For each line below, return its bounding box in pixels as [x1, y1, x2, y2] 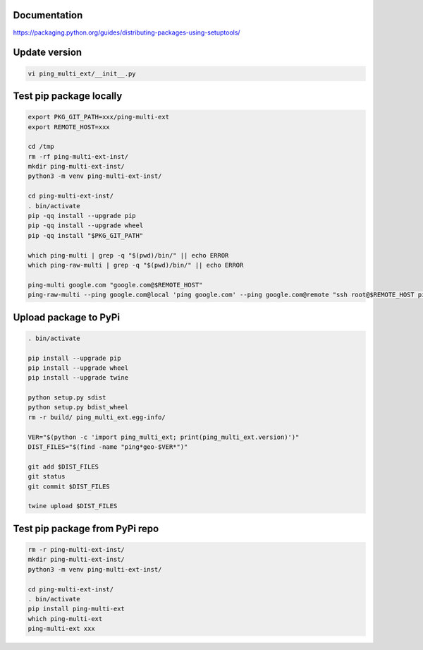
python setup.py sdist [27, 394, 106, 402]
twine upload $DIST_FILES [27, 502, 118, 510]
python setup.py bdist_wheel [27, 403, 129, 411]
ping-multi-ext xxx [27, 625, 95, 633]
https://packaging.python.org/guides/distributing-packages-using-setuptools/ [13, 28, 240, 37]
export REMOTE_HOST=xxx [27, 123, 111, 131]
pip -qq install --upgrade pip [27, 212, 137, 220]
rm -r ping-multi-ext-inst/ [27, 546, 125, 553]
